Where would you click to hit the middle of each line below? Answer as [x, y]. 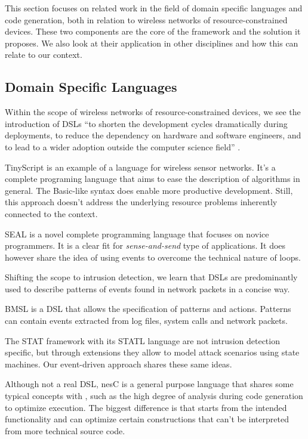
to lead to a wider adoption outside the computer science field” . [123, 146]
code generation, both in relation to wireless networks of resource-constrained [146, 19]
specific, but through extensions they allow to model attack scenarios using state [152, 352]
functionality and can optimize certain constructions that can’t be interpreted [147, 419]
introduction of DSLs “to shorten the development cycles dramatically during [146, 123]
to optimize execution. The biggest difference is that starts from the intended [146, 407]
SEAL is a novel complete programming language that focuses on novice [137, 234]
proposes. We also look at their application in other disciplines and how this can [152, 43]
